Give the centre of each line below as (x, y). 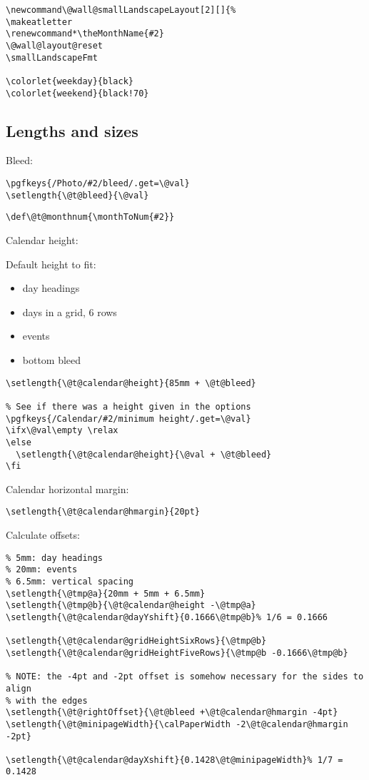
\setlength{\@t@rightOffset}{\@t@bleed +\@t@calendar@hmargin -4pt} (172, 713)
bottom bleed (52, 359)
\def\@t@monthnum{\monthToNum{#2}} (90, 217)
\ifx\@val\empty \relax (62, 431)
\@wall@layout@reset (55, 45)
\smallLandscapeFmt (52, 57)
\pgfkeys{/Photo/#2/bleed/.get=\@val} (98, 184)
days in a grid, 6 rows (70, 312)
